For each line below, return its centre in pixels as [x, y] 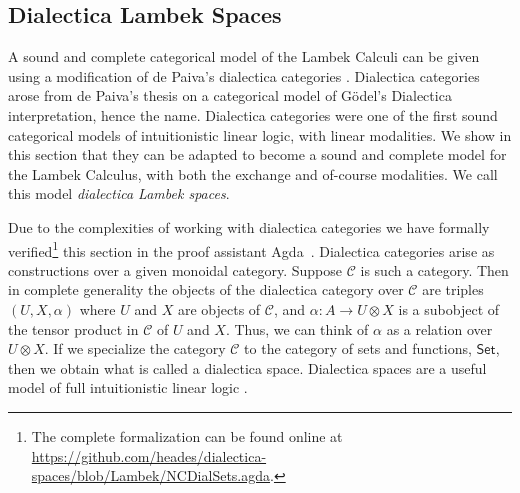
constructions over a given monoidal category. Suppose [175, 269]
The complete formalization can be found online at [187, 435]
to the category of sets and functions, [358, 348]
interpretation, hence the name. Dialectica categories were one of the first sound [253, 114]
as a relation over [439, 328]
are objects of [219, 308]
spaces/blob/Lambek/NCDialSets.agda [151, 475]
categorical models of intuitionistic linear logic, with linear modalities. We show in [260, 134]
